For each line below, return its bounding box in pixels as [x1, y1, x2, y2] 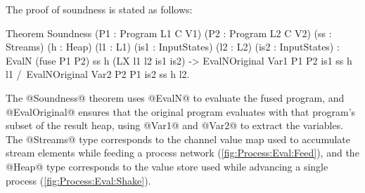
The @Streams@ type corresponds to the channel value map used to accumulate [6, 131, 350, 146]
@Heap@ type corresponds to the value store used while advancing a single [6, 159, 328, 173]
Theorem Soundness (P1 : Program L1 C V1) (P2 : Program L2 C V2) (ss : [6, 25, 332, 40]
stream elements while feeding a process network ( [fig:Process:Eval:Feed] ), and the [6, 145, 359, 160]
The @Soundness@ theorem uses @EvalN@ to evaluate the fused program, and [6, 90, 345, 105]
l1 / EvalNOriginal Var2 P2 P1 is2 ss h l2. [6, 67, 190, 81]
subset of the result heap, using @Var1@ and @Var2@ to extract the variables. [6, 118, 344, 133]
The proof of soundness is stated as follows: [6, 2, 193, 16]
